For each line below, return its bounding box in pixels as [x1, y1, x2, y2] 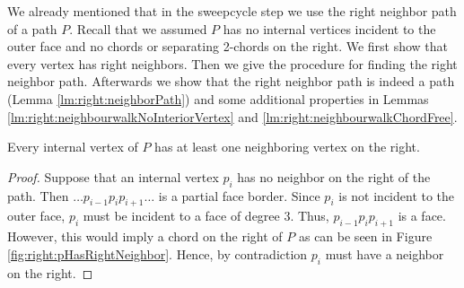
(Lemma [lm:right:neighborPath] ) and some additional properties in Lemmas [7, 89, 429, 108]
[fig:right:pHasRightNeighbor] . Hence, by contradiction [7, 244, 308, 263]
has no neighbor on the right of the [237, 167, 431, 186]
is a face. [398, 206, 446, 225]
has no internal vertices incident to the [223, 19, 436, 38]
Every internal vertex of [7, 137, 138, 156]
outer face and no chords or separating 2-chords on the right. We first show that [7, 37, 449, 56]
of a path [7, 19, 57, 38]
